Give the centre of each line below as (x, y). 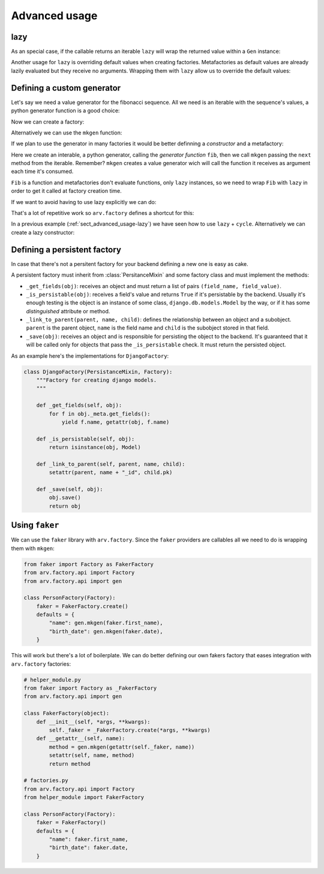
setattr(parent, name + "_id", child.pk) (111, 472)
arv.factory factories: (41, 664)
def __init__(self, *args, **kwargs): (93, 722)
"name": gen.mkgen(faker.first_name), (106, 623)
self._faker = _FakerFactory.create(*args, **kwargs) (130, 730)
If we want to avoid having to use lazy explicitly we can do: (84, 202)
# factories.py (46, 781)
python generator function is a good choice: (65, 110)
